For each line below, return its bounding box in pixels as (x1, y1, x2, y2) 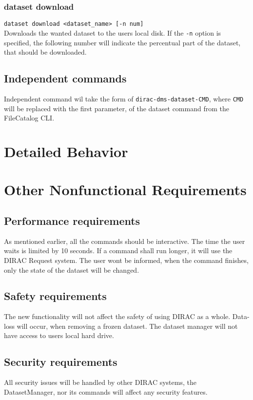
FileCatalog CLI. (4, 113, 55, 123)
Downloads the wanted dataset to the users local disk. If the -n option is (4, 27, 221, 38)
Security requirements (4, 354, 117, 369)
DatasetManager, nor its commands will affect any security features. (4, 386, 208, 397)
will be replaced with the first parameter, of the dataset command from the (4, 103, 229, 113)
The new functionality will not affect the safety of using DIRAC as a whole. (4, 311, 231, 321)
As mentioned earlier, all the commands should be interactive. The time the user (4, 236, 245, 246)
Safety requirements (4, 288, 107, 303)
